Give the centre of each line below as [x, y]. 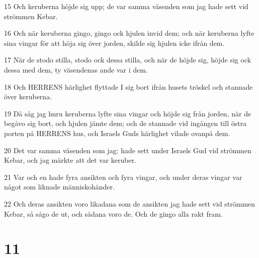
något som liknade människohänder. [59, 187]
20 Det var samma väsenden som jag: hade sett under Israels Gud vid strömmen [128, 150]
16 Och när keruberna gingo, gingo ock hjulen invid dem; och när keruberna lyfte [129, 33]
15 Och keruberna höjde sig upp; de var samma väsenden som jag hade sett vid [126, 6]
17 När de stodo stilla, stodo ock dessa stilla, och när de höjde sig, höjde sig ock [128, 60]
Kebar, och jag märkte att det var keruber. [70, 160]
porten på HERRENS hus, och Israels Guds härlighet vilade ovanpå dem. [117, 133]
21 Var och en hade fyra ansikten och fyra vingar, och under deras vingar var [123, 177]
